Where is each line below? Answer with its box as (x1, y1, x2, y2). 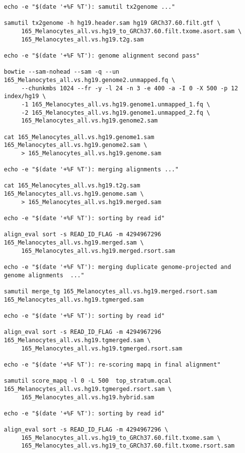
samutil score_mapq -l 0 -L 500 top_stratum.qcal (4, 377, 172, 385)
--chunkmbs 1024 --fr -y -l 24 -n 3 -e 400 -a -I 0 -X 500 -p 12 (21, 84, 238, 92)
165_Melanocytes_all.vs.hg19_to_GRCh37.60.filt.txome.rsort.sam (21, 442, 235, 450)
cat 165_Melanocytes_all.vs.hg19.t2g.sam (4, 182, 141, 189)
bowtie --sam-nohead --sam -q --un (4, 68, 120, 76)
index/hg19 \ (4, 93, 46, 100)
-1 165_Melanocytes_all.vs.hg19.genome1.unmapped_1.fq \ (21, 101, 210, 108)
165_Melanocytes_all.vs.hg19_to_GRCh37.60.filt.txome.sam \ (21, 434, 221, 441)
